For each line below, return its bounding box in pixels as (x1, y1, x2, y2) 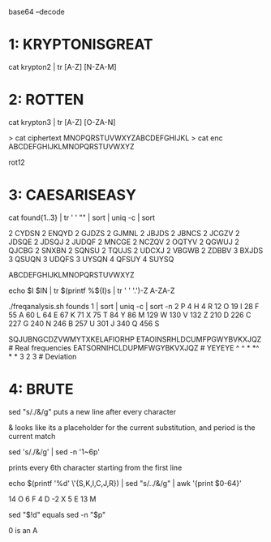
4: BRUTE (8, 381, 75, 398)
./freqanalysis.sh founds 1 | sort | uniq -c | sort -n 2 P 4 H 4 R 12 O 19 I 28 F (8, 301, 260, 311)
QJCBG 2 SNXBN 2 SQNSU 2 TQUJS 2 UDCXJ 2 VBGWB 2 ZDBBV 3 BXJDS (8, 245, 264, 255)
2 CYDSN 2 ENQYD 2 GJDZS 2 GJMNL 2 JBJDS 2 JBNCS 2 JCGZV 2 (8, 228, 240, 238)
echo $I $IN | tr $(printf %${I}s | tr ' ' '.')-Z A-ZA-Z (8, 286, 175, 295)
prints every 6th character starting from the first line (8, 462, 183, 472)
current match (8, 431, 56, 441)
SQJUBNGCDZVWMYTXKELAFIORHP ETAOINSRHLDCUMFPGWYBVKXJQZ (8, 334, 262, 344)
